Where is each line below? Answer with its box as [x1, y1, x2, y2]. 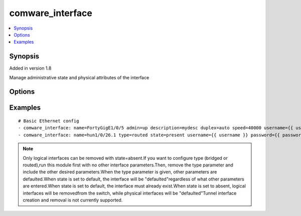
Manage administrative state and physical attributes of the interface [9, 74, 149, 80]
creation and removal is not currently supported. [23, 197, 123, 203]
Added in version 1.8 [9, 65, 52, 71]
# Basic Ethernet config [18, 118, 79, 124]
